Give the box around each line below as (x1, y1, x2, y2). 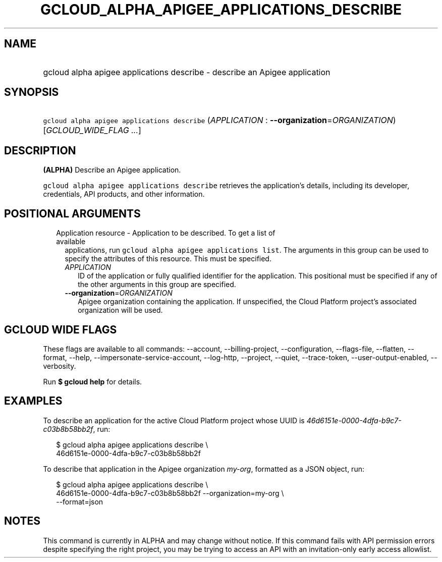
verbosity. (43, 361, 76, 370)
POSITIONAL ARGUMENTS (4, 207, 141, 220)
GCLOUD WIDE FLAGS (4, 323, 117, 336)
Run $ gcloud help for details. (43, 377, 142, 386)
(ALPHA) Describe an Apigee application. (43, 165, 181, 175)
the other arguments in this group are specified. (78, 280, 236, 289)
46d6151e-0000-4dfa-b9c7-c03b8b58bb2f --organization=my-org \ (56, 488, 284, 497)
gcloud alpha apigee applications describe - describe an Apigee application (43, 67, 330, 77)
